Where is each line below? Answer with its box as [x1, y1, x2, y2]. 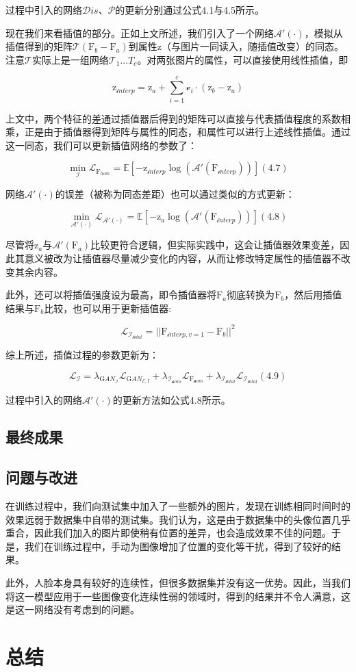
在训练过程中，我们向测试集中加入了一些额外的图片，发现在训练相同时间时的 [5, 498, 351, 513]
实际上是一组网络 [31, 52, 109, 66]
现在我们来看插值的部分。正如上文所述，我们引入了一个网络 [5, 25, 274, 40]
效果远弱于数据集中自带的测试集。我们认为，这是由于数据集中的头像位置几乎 [5, 512, 351, 526]
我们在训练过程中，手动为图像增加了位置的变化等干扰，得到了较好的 [24, 539, 331, 553]
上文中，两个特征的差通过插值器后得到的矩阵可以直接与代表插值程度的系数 [5, 111, 341, 125]
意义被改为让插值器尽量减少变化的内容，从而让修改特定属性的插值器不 [24, 250, 341, 265]
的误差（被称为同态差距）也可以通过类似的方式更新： [55, 186, 295, 201]
